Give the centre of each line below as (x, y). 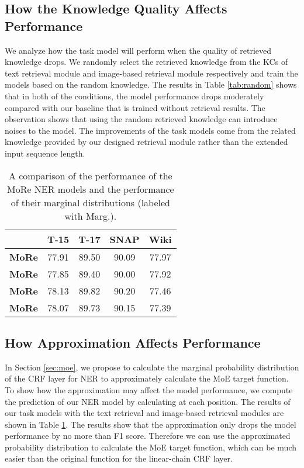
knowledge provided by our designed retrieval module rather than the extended (146, 142)
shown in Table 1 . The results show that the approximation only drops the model (151, 424)
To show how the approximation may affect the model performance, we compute (149, 389)
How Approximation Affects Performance (133, 342)
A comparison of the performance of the (90, 175)
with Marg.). (91, 216)
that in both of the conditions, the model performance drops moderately (134, 96)
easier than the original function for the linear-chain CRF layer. (119, 458)
